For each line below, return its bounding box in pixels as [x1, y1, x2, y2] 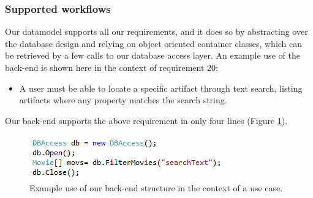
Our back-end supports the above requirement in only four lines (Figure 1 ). [5, 114, 288, 127]
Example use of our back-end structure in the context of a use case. [29, 181, 283, 194]
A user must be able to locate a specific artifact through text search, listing [19, 81, 303, 94]
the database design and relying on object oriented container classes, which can [5, 37, 303, 50]
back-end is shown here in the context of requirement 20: [5, 61, 218, 73]
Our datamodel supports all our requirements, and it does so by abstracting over [5, 25, 308, 38]
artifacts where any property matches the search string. [19, 94, 227, 106]
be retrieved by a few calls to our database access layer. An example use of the [5, 49, 300, 62]
